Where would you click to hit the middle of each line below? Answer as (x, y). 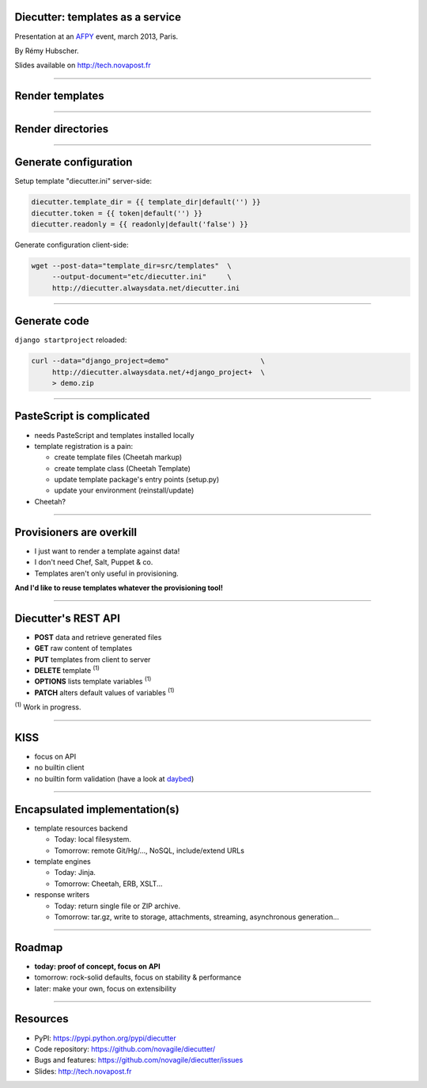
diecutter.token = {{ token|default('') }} (117, 213)
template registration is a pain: (84, 446)
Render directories (62, 129)
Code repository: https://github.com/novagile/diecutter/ (125, 1048)
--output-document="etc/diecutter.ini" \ (142, 277)
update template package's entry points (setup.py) (137, 480)
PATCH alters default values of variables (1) (104, 692)
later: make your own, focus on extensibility (106, 988)
